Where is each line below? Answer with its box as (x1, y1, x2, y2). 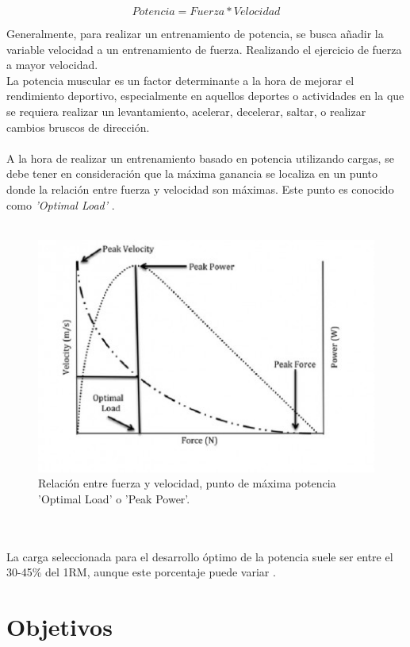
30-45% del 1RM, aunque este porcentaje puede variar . (6, 564, 276, 580)
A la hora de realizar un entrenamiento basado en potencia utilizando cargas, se (6, 149, 394, 166)
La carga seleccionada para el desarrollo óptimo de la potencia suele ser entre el (6, 548, 393, 564)
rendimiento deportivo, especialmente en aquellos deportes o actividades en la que (6, 87, 404, 104)
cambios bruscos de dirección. (6, 118, 150, 135)
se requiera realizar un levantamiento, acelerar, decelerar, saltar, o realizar (6, 102, 366, 119)
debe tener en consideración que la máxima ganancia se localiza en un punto (6, 165, 378, 182)
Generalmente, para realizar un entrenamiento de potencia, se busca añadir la (6, 25, 384, 41)
